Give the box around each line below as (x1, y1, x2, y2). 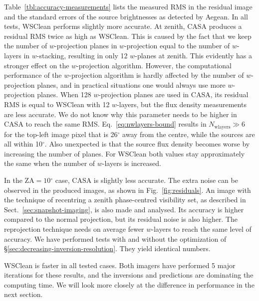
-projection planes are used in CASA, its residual (98, 89, 249, 100)
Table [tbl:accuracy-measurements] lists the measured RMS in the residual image (4, 1, 253, 11)
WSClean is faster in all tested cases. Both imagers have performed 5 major (4, 260, 236, 270)
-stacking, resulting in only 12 (36, 50, 128, 60)
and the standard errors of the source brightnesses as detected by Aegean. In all (4, 11, 248, 21)
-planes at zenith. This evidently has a (135, 50, 253, 60)
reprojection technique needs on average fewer (4, 223, 144, 234)
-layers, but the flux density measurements (117, 99, 247, 109)
